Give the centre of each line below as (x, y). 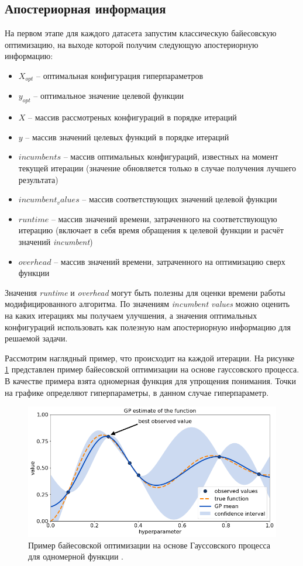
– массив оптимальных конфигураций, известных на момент (171, 156)
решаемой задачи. (36, 338)
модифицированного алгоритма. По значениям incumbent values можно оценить (147, 304)
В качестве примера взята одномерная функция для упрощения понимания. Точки (150, 380)
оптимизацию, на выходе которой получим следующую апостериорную (132, 44)
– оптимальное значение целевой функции (109, 96)
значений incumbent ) (56, 241)
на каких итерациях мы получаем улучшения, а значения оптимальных (131, 315)
